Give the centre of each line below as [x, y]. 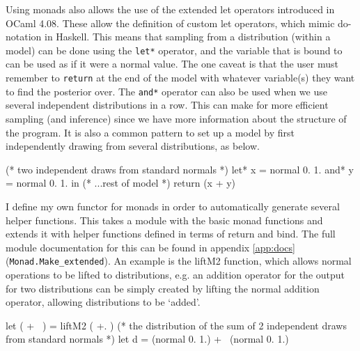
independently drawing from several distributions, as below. [133, 146]
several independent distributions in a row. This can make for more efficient [167, 105]
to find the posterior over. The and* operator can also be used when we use [166, 91]
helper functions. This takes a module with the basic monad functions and [164, 220]
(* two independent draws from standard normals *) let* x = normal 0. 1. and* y [180, 169]
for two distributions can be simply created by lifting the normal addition [163, 288]
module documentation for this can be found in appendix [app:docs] [150, 247]
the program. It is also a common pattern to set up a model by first [150, 132]
